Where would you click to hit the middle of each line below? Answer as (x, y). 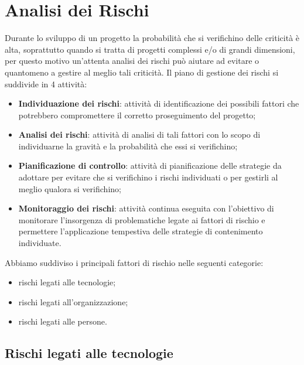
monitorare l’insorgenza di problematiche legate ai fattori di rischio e (142, 219)
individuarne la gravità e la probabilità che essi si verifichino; (128, 146)
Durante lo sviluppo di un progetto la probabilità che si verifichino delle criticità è (152, 38)
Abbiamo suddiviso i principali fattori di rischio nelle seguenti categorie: (134, 262)
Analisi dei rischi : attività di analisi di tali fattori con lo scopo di (139, 134)
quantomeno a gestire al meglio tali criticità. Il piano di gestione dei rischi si (142, 72)
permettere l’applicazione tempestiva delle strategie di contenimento (141, 231)
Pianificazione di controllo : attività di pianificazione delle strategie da (150, 166)
